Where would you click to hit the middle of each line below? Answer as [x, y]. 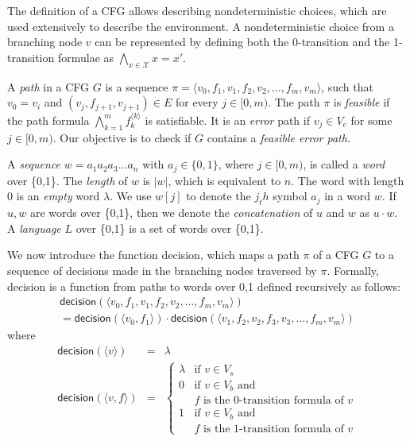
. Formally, [353, 270]
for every [197, 102]
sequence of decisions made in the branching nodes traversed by [162, 270]
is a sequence [137, 86]
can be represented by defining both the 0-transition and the [242, 42]
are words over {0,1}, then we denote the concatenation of [171, 213]
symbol [290, 196]
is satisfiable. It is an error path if [227, 120]
